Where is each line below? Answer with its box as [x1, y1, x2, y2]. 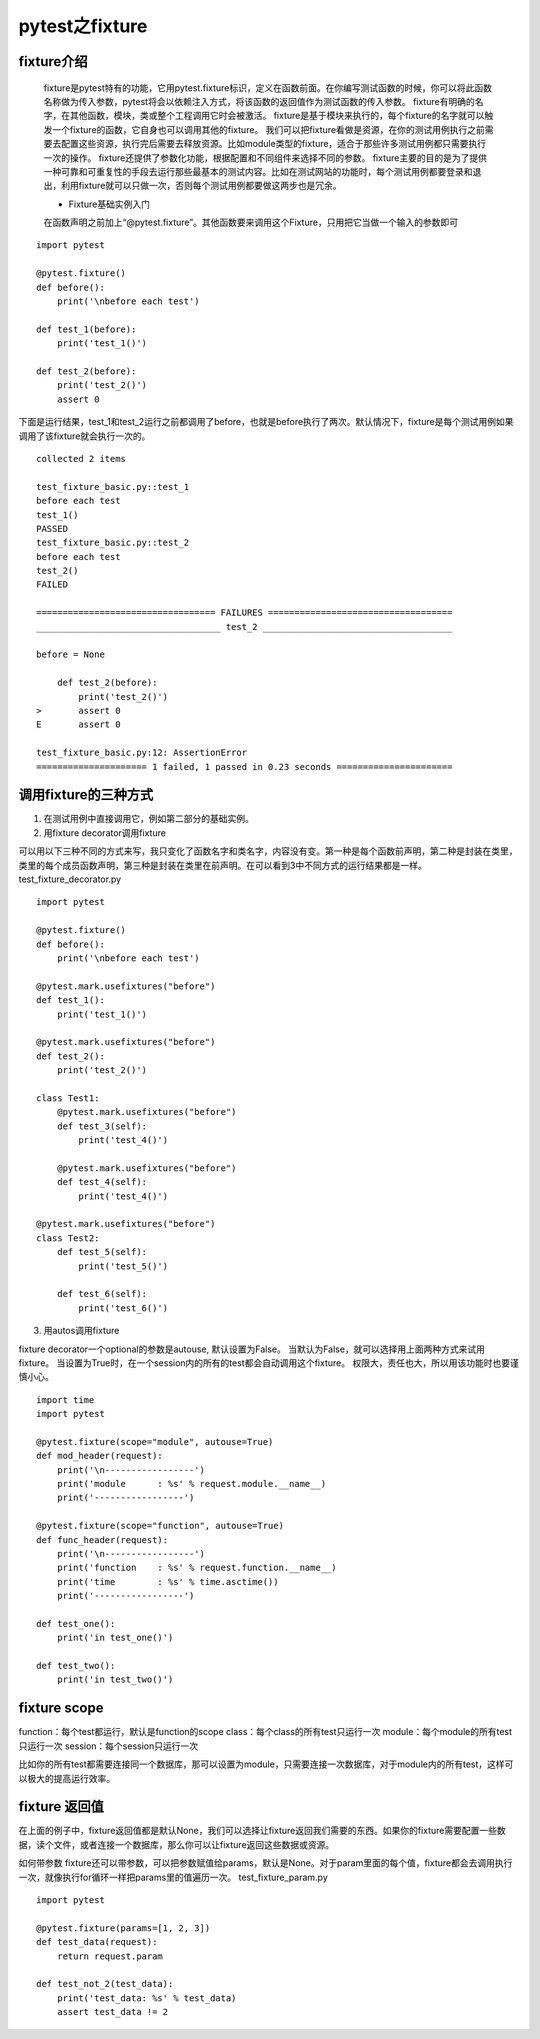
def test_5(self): [56, 1246, 148, 1258]
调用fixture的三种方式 [18, 786, 154, 804]
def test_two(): [36, 1660, 116, 1672]
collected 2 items [36, 453, 127, 464]
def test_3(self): [56, 1120, 148, 1132]
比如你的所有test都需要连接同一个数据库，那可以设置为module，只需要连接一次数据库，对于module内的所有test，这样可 [18, 1758, 514, 1770]
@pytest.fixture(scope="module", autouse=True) [36, 1436, 274, 1447]
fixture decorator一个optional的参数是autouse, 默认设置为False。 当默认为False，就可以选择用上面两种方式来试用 [18, 1343, 485, 1355]
